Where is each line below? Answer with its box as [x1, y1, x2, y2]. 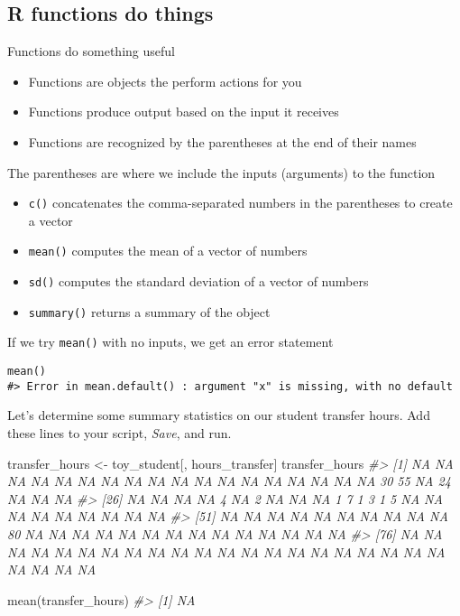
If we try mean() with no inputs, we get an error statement [7, 332, 334, 351]
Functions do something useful [7, 42, 175, 61]
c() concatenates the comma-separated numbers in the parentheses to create [28, 193, 453, 212]
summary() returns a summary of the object [28, 302, 271, 321]
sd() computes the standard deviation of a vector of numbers [28, 272, 369, 291]
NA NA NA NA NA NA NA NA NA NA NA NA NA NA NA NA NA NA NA [7, 542, 446, 561]
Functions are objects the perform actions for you [28, 71, 302, 90]
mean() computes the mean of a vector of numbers [28, 241, 308, 260]
